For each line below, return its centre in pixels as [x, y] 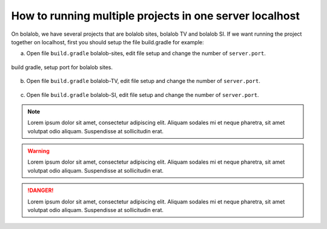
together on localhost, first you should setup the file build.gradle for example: [107, 42]
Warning [38, 151]
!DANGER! [41, 190]
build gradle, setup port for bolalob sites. [62, 67]
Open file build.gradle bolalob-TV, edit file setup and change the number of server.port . [143, 81]
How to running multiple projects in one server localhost [155, 16]
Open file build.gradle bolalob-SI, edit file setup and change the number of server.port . [143, 95]
